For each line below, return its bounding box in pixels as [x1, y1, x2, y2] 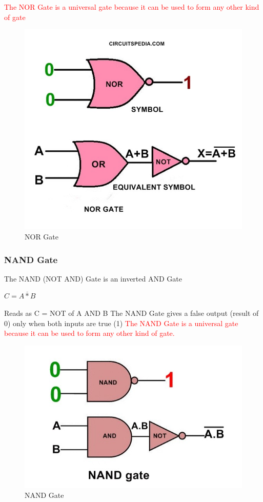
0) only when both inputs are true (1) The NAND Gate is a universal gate [4, 317, 238, 328]
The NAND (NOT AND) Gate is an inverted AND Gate [4, 273, 182, 284]
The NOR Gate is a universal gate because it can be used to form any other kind [4, 2, 259, 12]
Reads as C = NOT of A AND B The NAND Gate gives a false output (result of [4, 308, 259, 318]
